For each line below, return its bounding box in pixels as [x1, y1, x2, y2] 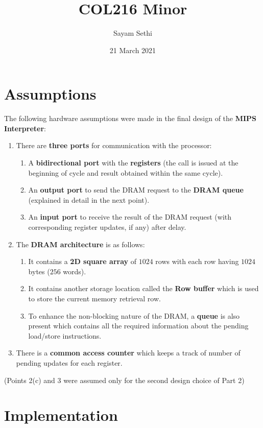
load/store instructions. [28, 330, 102, 341]
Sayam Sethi [113, 28, 152, 38]
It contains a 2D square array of [28, 256, 137, 267]
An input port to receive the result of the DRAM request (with [28, 211, 232, 222]
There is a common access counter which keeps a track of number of [16, 347, 241, 358]
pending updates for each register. [16, 357, 123, 368]
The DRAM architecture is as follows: [16, 239, 145, 249]
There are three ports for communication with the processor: [16, 140, 212, 151]
